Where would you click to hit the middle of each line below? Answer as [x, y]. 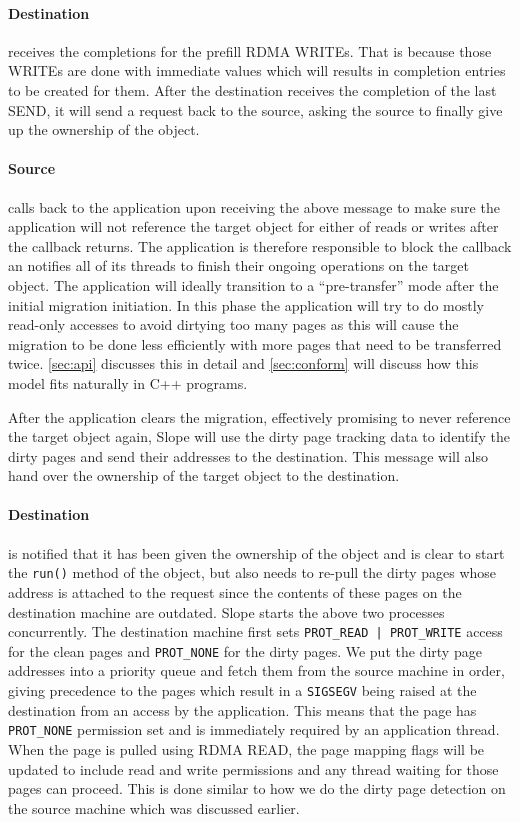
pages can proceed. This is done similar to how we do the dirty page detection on [257, 788]
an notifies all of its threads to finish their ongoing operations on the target [239, 265]
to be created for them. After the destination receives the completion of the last [252, 89]
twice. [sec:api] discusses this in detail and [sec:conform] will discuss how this [243, 363]
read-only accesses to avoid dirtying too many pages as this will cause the [233, 324]
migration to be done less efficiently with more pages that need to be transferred [255, 343]
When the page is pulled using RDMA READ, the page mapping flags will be [246, 748]
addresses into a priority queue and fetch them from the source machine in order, [256, 670]
